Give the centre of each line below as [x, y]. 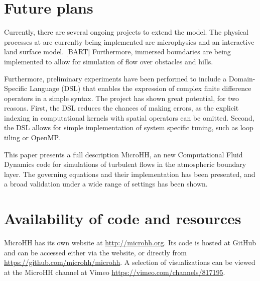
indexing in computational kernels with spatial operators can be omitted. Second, [129, 117]
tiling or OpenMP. [32, 137]
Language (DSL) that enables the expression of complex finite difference [140, 88]
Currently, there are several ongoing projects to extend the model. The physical [126, 32]
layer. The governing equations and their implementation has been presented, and [130, 174]
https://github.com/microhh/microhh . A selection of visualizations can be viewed [130, 262]
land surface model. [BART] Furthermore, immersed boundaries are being [117, 52]
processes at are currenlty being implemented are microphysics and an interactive [129, 41]
